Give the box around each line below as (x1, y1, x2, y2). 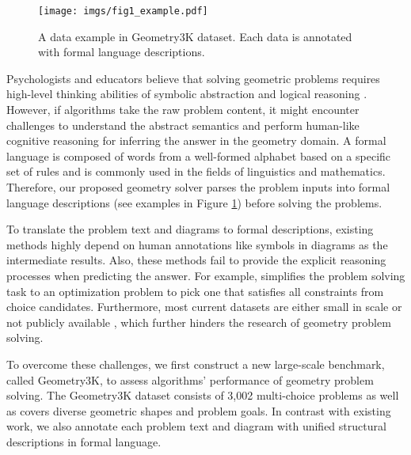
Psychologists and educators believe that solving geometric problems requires (6, 70, 380, 86)
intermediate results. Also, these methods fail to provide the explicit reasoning (6, 252, 386, 268)
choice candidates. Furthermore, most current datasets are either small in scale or (6, 298, 402, 315)
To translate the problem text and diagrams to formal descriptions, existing (6, 221, 374, 237)
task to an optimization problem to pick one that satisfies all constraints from (6, 282, 384, 299)
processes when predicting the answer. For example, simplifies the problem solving (6, 267, 405, 283)
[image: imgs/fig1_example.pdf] (38, 6, 208, 17)
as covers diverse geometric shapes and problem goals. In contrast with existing (6, 402, 391, 419)
